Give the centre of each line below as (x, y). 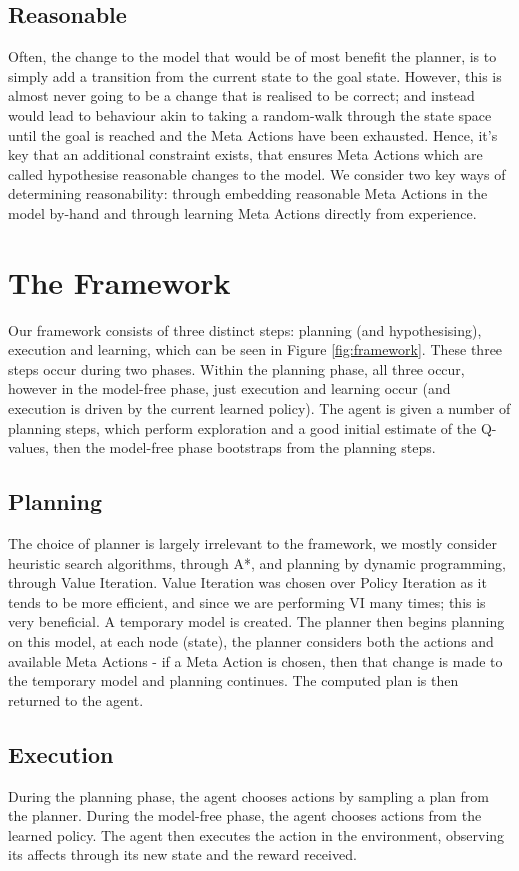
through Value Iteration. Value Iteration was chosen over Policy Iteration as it (247, 582)
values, (28, 447)
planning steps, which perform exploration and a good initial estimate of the (242, 427)
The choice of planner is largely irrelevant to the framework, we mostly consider (252, 543)
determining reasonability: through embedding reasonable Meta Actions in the (248, 193)
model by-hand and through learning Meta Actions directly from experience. (242, 212)
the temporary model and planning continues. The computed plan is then (233, 680)
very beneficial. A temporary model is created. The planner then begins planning (256, 621)
